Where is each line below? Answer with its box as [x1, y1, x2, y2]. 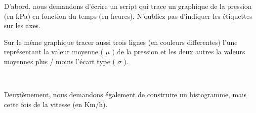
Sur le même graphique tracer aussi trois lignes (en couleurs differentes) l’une [4, 37, 238, 47]
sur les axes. [4, 20, 41, 31]
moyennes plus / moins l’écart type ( [4, 56, 116, 66]
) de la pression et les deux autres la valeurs [112, 46, 245, 57]
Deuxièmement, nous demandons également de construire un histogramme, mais [4, 89, 247, 100]
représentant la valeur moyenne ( [4, 46, 103, 57]
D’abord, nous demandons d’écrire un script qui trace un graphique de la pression [4, 1, 252, 11]
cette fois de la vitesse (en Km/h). [4, 99, 108, 109]
